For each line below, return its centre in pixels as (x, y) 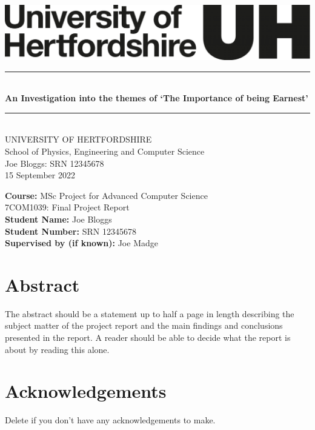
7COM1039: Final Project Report (67, 207)
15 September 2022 (40, 175)
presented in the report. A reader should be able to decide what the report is (148, 338)
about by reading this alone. (57, 349)
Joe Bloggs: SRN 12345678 (55, 163)
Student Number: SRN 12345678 (71, 231)
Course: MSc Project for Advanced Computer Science (106, 195)
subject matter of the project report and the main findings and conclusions (144, 325)
